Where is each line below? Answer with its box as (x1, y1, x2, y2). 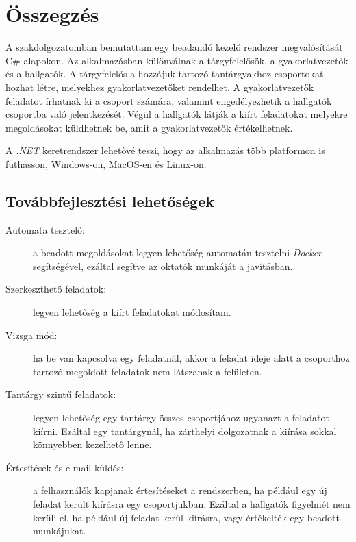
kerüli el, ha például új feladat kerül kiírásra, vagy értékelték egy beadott (33, 510, 340, 524)
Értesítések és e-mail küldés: (5, 460, 124, 474)
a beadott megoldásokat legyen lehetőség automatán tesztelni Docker (33, 245, 322, 260)
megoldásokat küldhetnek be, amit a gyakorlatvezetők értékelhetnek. (5, 120, 293, 134)
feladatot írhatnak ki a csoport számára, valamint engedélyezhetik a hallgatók (5, 93, 332, 108)
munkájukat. (33, 523, 86, 538)
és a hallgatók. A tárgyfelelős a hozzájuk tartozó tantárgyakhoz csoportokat (5, 66, 324, 81)
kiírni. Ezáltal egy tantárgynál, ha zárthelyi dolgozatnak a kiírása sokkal (33, 423, 337, 438)
